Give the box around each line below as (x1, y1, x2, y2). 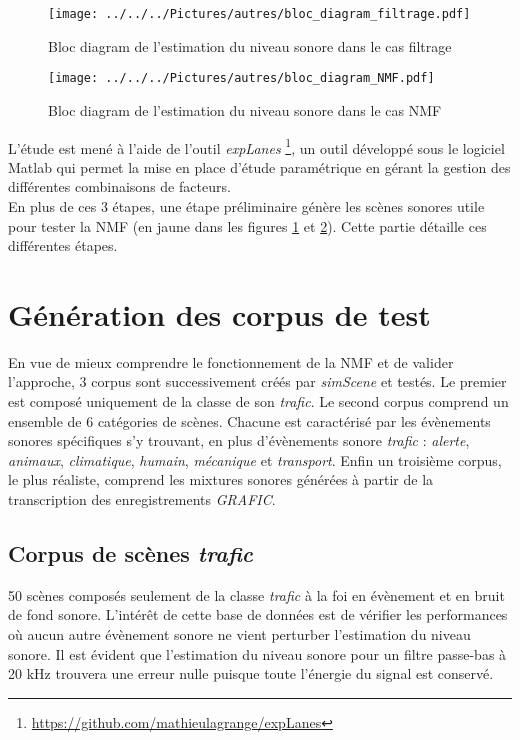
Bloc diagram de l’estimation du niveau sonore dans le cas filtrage (48, 35, 452, 56)
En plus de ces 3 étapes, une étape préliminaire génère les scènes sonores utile (8, 195, 485, 216)
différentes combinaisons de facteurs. (8, 176, 231, 197)
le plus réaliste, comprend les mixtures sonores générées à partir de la (8, 469, 434, 490)
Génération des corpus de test (8, 293, 431, 334)
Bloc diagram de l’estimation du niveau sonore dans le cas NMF (48, 99, 442, 120)
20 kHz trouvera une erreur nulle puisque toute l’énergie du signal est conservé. (8, 663, 494, 684)
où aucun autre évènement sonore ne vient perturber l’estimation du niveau (8, 623, 471, 644)
